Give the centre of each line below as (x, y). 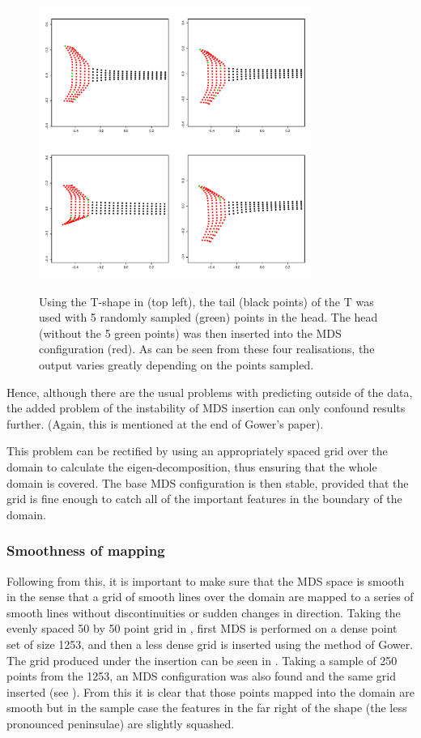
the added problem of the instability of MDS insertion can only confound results (206, 408)
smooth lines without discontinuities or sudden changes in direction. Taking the (204, 612)
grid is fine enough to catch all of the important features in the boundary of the (204, 499)
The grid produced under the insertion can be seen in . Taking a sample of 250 (202, 660)
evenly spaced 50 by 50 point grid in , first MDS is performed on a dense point (202, 628)
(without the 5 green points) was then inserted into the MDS (190, 333)
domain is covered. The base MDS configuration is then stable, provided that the (208, 482)
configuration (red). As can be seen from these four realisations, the (207, 349)
